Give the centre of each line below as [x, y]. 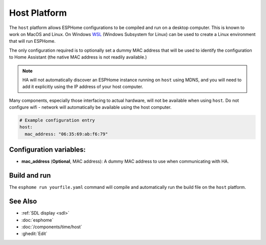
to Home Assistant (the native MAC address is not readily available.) [78, 57]
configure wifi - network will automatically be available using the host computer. [90, 107]
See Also [23, 201]
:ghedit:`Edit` [34, 234]
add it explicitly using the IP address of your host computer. [83, 87]
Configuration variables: [48, 150]
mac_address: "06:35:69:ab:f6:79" [66, 134]
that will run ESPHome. [33, 41]
